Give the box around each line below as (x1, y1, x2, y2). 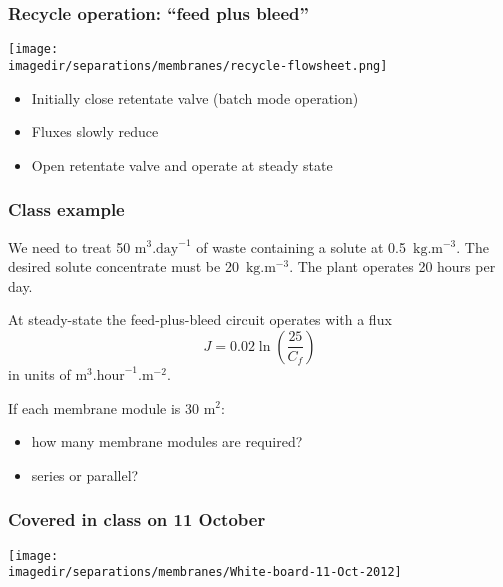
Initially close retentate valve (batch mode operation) (31, 87, 359, 108)
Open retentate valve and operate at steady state (31, 154, 333, 175)
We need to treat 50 (8, 236, 131, 257)
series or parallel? (31, 464, 139, 485)
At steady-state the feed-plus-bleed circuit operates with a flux (8, 309, 392, 330)
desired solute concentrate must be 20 (8, 256, 239, 277)
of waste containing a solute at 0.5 (196, 236, 406, 257)
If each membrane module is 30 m (8, 397, 216, 418)
